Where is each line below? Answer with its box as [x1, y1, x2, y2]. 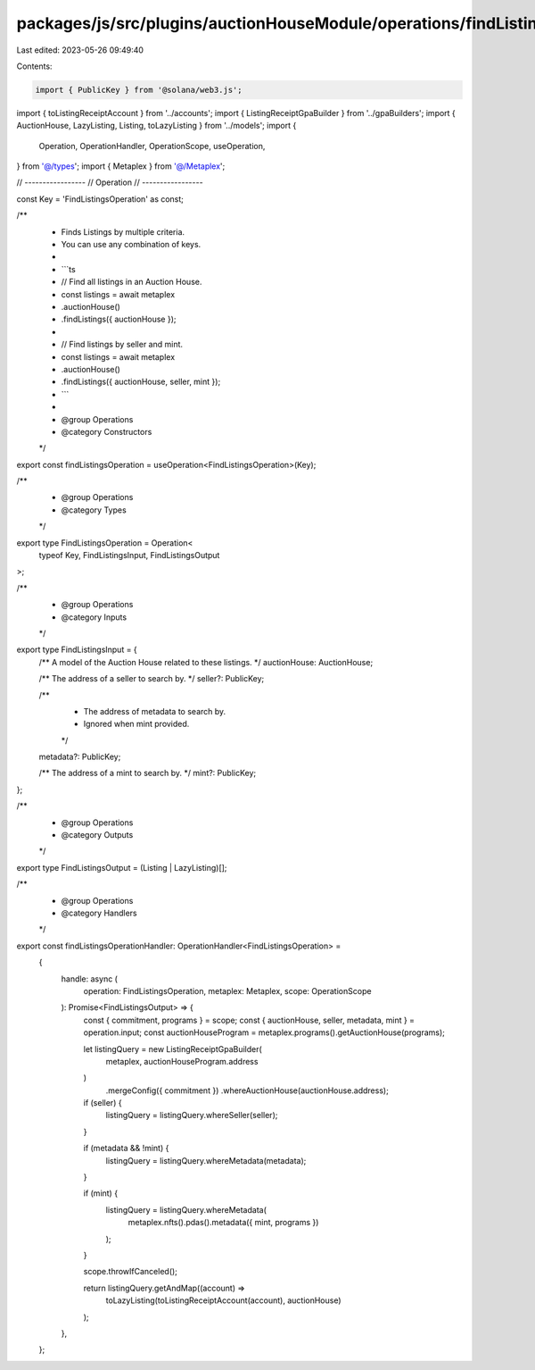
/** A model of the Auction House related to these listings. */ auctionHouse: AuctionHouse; [38, 656, 374, 667]
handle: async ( [61, 973, 118, 984]
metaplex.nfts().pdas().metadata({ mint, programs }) [128, 1217, 319, 1228]
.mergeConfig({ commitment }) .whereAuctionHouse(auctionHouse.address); [105, 1085, 390, 1096]
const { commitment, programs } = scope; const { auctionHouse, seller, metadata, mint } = [83, 1015, 415, 1025]
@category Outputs [61, 830, 134, 840]
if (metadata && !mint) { [83, 1143, 169, 1154]
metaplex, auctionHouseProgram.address [105, 1056, 259, 1066]
